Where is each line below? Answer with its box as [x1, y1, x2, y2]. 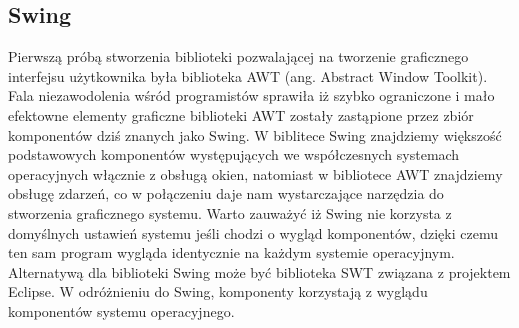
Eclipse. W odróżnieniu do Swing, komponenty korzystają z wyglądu [8, 281, 428, 302]
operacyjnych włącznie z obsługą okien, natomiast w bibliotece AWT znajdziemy [8, 163, 503, 184]
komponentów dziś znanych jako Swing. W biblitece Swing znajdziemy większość [8, 124, 502, 145]
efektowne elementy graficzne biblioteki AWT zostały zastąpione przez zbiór [8, 104, 474, 125]
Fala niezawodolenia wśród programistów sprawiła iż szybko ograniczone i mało [8, 85, 495, 106]
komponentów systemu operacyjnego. [8, 300, 235, 321]
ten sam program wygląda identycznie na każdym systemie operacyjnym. [8, 242, 455, 263]
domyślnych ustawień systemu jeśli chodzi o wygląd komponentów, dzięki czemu [8, 222, 498, 243]
